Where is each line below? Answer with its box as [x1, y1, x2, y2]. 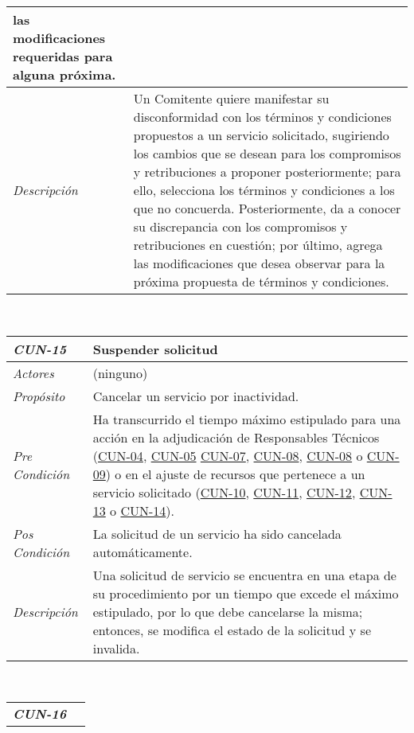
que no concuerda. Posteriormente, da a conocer [133, 199, 401, 217]
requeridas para [13, 47, 113, 65]
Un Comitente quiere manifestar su [133, 89, 330, 107]
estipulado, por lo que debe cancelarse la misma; [92, 602, 363, 621]
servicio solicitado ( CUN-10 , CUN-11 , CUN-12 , [92, 482, 356, 501]
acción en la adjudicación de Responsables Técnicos [92, 427, 380, 446]
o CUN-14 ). [110, 501, 174, 520]
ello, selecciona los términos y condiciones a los [133, 181, 395, 199]
